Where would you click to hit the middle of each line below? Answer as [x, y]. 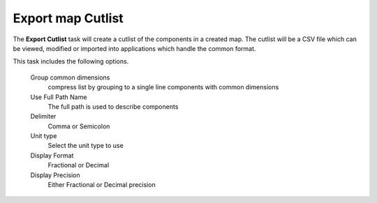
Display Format [52, 155]
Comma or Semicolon [79, 126]
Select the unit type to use [86, 146]
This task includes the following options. [71, 61]
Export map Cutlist [68, 18]
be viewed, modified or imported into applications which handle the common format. [134, 48]
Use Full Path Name [59, 97]
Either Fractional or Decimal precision [102, 185]
